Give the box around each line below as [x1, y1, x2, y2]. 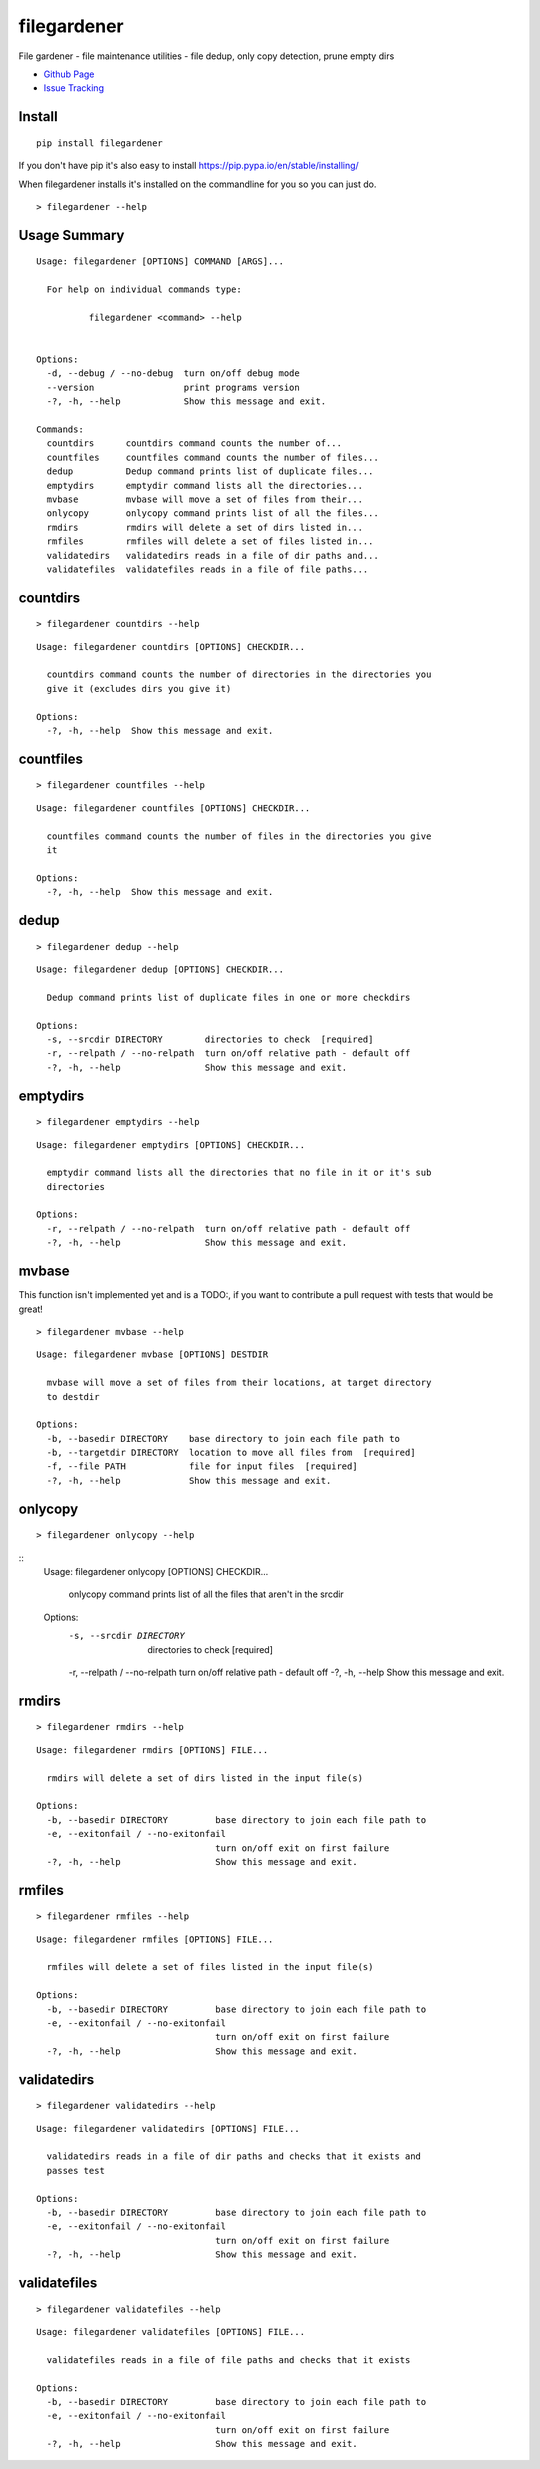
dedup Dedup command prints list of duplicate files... [46, 466, 374, 477]
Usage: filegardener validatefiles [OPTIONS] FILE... [36, 2326, 305, 2337]
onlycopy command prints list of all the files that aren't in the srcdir [68, 1588, 344, 1600]
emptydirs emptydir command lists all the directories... [46, 480, 364, 491]
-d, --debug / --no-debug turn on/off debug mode [46, 368, 300, 379]
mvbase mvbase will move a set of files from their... [46, 493, 364, 505]
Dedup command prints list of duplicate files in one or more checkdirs [46, 991, 411, 1003]
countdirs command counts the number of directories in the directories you [46, 669, 432, 680]
